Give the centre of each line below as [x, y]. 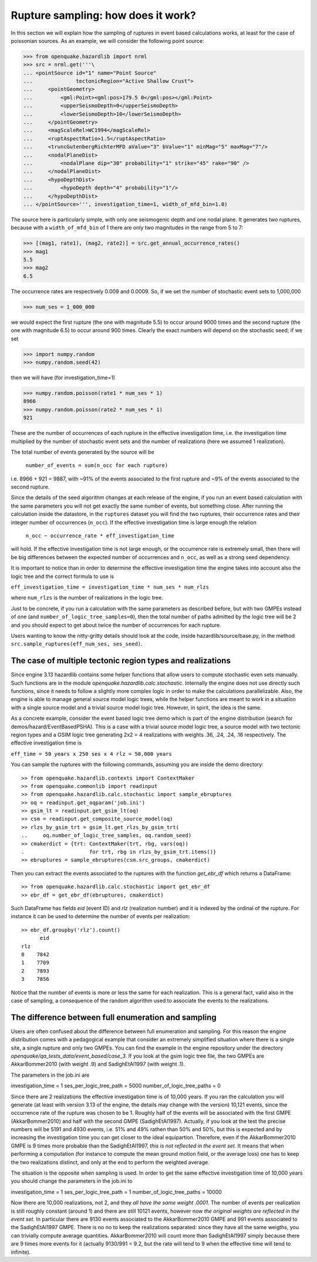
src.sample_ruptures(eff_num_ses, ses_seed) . [77, 644]
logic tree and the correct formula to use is [63, 576]
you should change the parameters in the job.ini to [72, 1181]
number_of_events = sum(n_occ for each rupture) [97, 466]
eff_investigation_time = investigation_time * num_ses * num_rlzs [110, 587]
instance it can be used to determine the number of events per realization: [100, 916]
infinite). [21, 1252]
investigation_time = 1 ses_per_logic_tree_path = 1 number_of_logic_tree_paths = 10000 [117, 1192]
